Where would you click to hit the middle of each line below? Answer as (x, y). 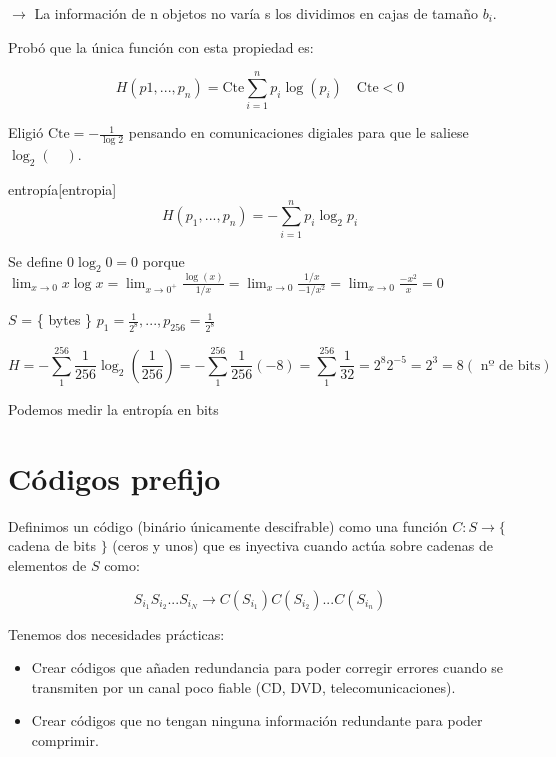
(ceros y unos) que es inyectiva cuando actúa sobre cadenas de (303, 545)
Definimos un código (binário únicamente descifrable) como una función (228, 525)
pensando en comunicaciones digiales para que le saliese (298, 132)
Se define (35, 260)
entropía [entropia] (62, 188)
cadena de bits (52, 545)
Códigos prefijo (114, 477)
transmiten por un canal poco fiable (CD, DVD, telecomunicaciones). (243, 686)
